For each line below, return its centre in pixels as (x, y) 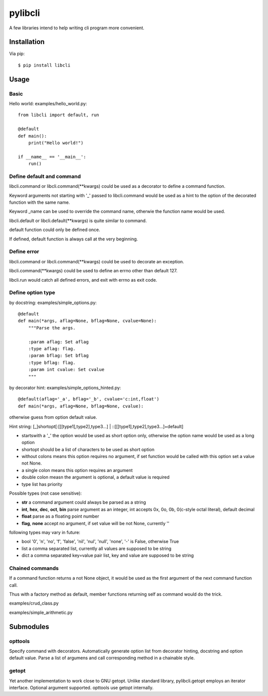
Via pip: (17, 54)
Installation (27, 42)
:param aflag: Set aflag (58, 342)
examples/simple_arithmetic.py (41, 612)
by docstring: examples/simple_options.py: (53, 303)
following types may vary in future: (45, 532)
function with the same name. (40, 202)
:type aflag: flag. (52, 349)
